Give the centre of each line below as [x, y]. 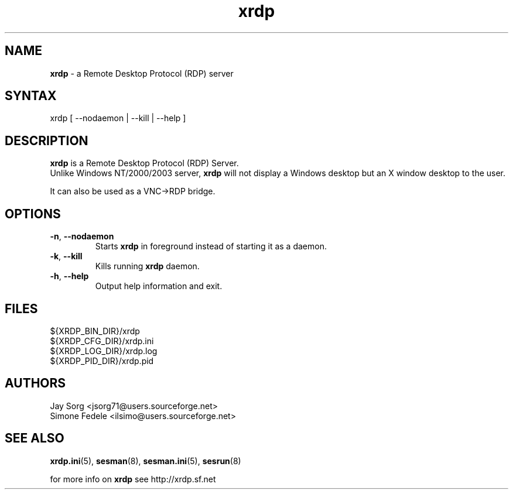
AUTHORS [35, 383]
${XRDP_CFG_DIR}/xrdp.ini [102, 341]
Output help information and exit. [159, 286]
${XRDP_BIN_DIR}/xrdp [95, 331]
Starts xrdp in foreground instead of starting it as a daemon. [211, 246]
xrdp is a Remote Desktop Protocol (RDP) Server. [144, 163]
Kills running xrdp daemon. [147, 266]
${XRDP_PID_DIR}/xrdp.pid [102, 361]
